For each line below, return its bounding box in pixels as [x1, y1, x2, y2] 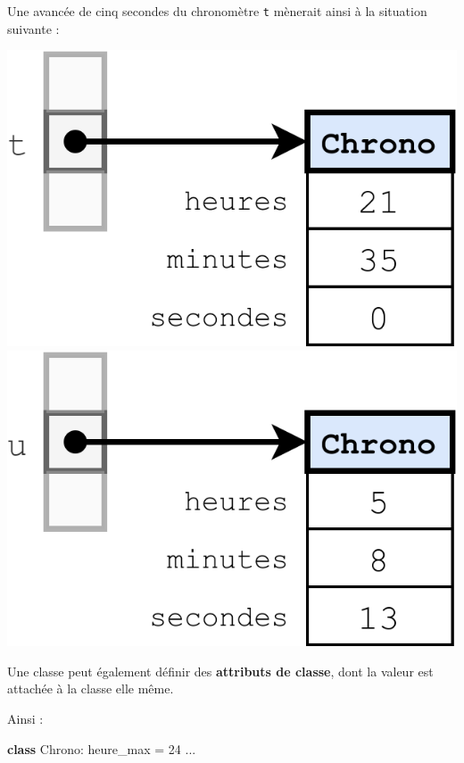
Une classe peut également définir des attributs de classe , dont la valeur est [7, 661, 434, 680]
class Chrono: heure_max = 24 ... [7, 739, 196, 758]
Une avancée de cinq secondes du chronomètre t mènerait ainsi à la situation [7, 2, 427, 20]
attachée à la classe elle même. [7, 679, 174, 698]
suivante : [7, 19, 60, 37]
